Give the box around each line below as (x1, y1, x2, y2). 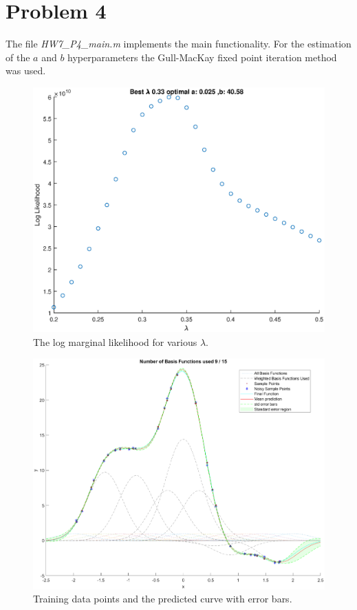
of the (6, 50, 30, 64)
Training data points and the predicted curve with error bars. (33, 591, 292, 606)
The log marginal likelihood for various (33, 334, 197, 349)
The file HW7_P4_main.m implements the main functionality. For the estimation (6, 36, 351, 51)
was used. (6, 63, 46, 78)
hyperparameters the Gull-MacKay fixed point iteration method (67, 50, 337, 64)
